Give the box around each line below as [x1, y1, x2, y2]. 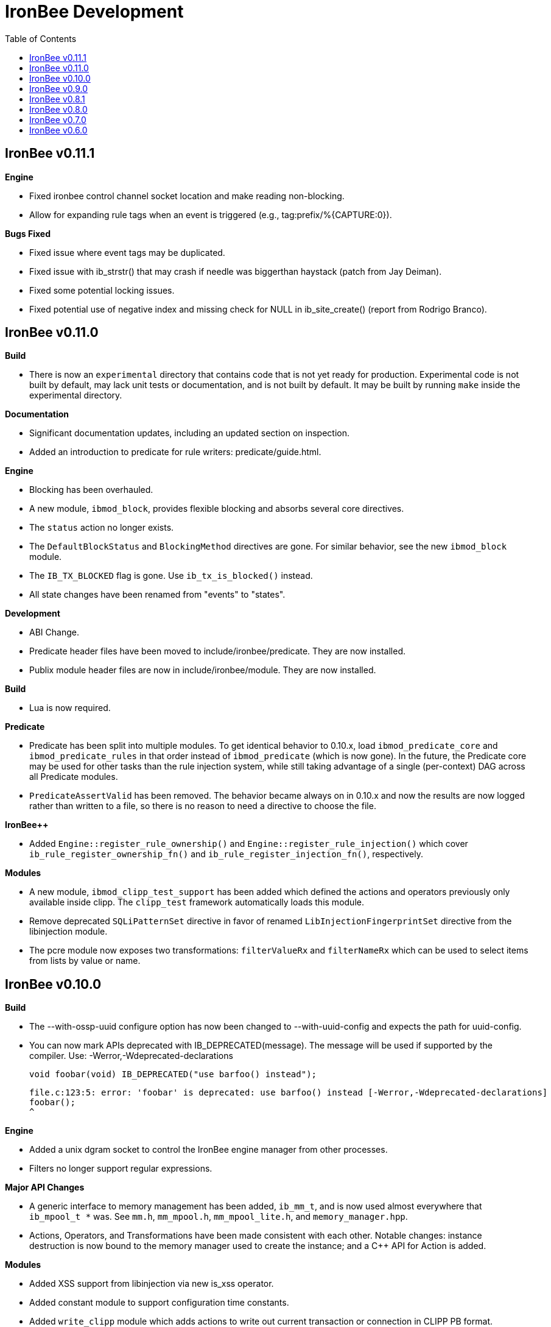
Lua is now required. [29, 702, 111, 713]
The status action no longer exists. [29, 522, 174, 533]
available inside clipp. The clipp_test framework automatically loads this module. [29, 897, 364, 908]
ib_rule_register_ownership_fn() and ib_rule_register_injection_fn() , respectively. [29, 849, 423, 860]
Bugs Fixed [5, 228, 51, 239]
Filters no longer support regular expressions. [29, 1163, 212, 1174]
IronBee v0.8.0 [29, 104, 88, 115]
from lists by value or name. [29, 955, 141, 966]
